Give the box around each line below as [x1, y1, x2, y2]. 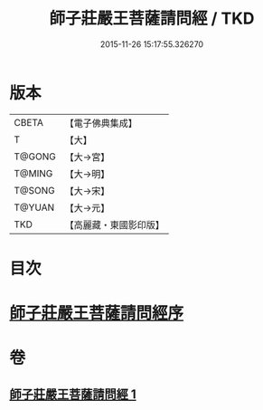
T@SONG [14, 184, 56, 196]
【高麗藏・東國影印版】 [64, 218, 164, 231]
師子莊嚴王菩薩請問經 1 [9, 386, 137, 402]
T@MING [14, 167, 53, 179]
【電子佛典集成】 [64, 117, 137, 129]
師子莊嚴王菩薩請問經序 [9, 303, 184, 324]
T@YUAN [14, 201, 55, 214]
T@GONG [14, 150, 56, 163]
